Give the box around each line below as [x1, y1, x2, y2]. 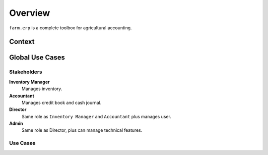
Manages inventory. [21, 86, 62, 92]
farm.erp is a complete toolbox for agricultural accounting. [9, 25, 132, 31]
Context [9, 38, 35, 46]
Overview [9, 7, 50, 18]
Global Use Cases [9, 53, 66, 62]
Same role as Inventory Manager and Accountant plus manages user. [21, 113, 171, 119]
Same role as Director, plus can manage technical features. [21, 127, 142, 133]
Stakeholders [9, 68, 42, 75]
